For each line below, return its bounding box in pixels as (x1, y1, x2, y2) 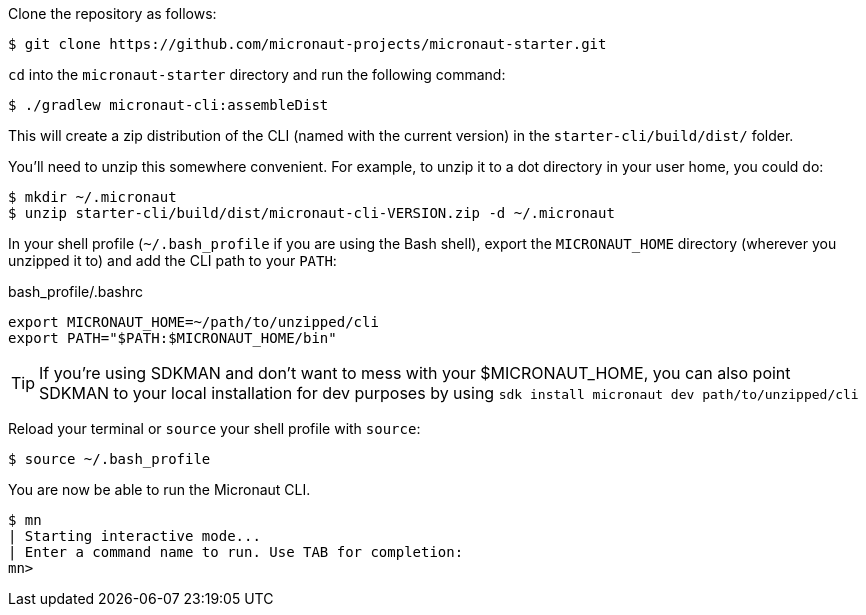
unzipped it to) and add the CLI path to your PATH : (8, 252, 337, 269)
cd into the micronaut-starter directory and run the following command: (8, 66, 506, 83)
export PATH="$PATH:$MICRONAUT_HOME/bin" (8, 330, 337, 346)
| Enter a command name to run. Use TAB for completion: (8, 544, 464, 560)
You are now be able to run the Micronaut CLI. (8, 481, 311, 498)
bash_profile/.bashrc (8, 283, 144, 300)
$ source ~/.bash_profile (8, 451, 211, 467)
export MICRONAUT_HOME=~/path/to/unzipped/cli (8, 314, 379, 330)
